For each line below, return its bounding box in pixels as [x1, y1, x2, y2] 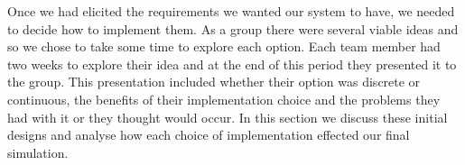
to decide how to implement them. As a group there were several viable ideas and [7, 19, 459, 38]
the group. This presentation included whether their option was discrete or [7, 72, 421, 91]
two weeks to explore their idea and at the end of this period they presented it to [7, 54, 457, 73]
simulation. [7, 142, 69, 161]
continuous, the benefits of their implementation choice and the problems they [7, 89, 441, 108]
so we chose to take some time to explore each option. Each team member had [7, 37, 441, 56]
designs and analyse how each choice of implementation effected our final [7, 125, 410, 144]
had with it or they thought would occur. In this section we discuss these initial [7, 107, 448, 126]
